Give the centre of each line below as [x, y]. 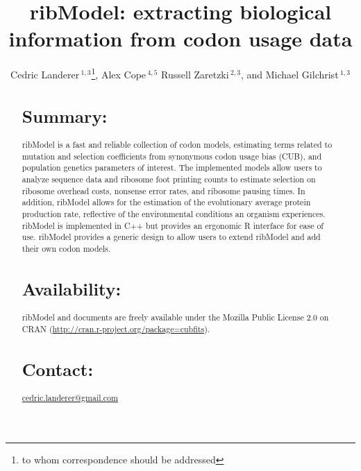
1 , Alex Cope [119, 73]
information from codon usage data [180, 38]
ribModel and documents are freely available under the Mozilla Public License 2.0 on [175, 317]
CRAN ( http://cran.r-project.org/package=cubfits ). [116, 328]
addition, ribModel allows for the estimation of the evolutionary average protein [166, 202]
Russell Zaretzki [195, 74]
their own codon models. [66, 249]
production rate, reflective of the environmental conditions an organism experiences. [174, 214]
